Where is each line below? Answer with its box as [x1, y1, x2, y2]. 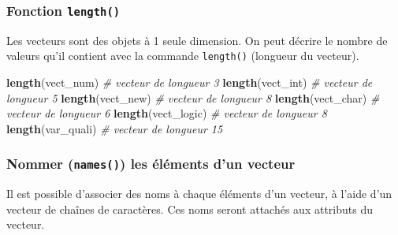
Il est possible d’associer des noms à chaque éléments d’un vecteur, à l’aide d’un [6, 185, 392, 202]
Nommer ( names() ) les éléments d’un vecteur [6, 154, 296, 173]
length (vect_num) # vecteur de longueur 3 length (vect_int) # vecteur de [6, 74, 373, 91]
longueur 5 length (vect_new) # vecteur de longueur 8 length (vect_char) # [6, 89, 380, 106]
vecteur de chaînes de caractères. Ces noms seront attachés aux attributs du [6, 200, 373, 217]
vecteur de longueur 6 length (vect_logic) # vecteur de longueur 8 [6, 105, 327, 121]
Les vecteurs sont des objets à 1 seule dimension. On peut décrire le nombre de [6, 32, 388, 48]
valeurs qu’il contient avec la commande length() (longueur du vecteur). [6, 47, 359, 64]
